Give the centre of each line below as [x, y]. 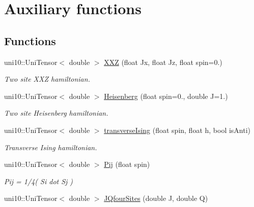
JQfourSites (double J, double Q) [156, 198]
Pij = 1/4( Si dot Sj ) [39, 181]
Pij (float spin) [127, 164]
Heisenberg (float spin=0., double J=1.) [166, 96]
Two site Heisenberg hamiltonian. [56, 113]
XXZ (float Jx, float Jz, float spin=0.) [163, 62]
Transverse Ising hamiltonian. [51, 147]
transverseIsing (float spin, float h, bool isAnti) [177, 130]
